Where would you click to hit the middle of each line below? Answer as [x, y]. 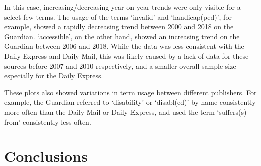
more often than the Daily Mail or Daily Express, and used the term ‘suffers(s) [125, 112]
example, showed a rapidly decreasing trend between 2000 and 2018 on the [119, 26]
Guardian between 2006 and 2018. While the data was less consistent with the [124, 46]
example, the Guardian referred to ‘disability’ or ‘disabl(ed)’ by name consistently [130, 102]
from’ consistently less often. [48, 122]
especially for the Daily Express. [54, 75]
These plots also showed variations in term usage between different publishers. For [130, 92]
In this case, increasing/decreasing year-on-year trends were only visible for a [122, 7]
